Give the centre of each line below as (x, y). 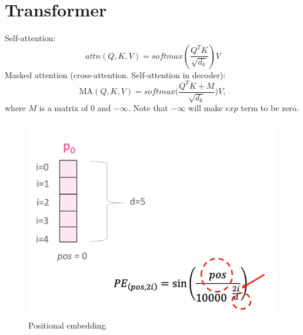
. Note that (148, 108)
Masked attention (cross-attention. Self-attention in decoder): (115, 74)
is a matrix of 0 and (75, 108)
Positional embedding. (68, 325)
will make (206, 108)
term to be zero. (270, 108)
